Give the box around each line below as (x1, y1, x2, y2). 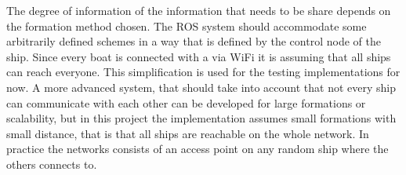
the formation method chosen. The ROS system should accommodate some (6, 17, 367, 34)
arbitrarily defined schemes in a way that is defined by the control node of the (6, 33, 381, 49)
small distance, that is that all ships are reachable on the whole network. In (6, 125, 369, 141)
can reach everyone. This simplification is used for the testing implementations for (6, 64, 401, 80)
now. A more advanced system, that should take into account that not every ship (6, 78, 396, 95)
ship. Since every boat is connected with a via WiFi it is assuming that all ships (6, 48, 391, 64)
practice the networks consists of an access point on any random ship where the (6, 140, 389, 157)
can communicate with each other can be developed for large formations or (6, 94, 366, 111)
